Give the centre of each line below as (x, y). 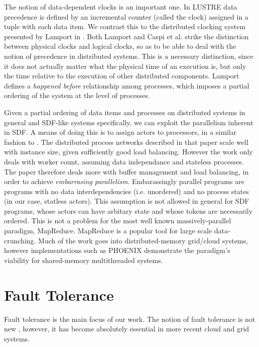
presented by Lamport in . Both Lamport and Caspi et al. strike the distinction (126, 36)
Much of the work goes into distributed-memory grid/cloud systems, (143, 240)
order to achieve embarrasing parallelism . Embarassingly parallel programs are (124, 181)
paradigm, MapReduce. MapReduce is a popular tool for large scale (108, 231)
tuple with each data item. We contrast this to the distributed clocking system (125, 26)
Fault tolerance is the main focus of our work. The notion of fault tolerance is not (130, 319)
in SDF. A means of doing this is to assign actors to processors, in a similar (120, 132)
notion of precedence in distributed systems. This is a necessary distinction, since (129, 56)
